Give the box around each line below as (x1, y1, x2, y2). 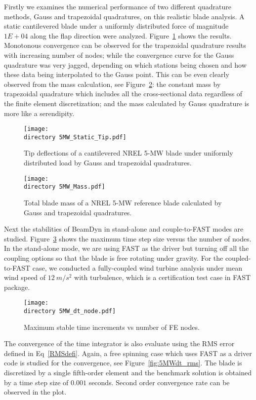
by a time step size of (4, 377, 69, 387)
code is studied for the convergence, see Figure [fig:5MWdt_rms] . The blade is (4, 358, 242, 368)
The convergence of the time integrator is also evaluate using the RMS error (4, 338, 235, 349)
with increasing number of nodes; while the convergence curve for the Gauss (4, 49, 234, 60)
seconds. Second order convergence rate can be (88, 377, 230, 387)
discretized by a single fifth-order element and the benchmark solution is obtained (4, 367, 252, 377)
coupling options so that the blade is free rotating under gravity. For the (4, 252, 223, 263)
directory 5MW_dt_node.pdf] (24, 307, 116, 315)
